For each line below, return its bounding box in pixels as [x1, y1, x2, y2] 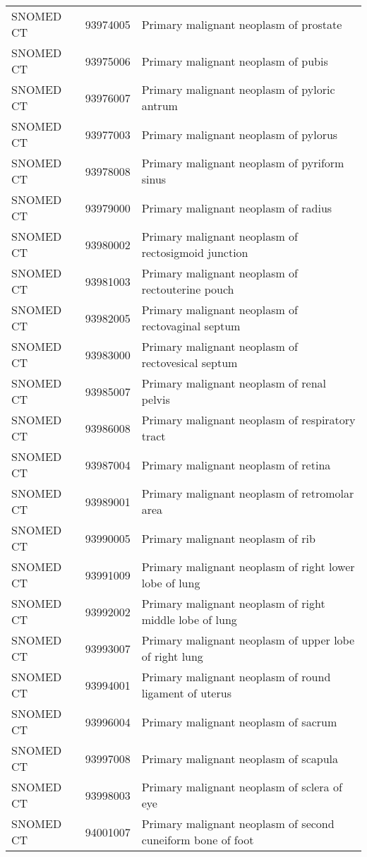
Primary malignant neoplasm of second [141, 815, 335, 832]
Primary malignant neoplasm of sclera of [141, 779, 342, 795]
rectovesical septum [141, 354, 238, 371]
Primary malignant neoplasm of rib [141, 529, 315, 546]
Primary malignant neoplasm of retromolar [141, 485, 354, 501]
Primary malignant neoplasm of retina [141, 456, 331, 473]
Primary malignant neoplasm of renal [141, 375, 327, 391]
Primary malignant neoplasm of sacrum [141, 713, 337, 730]
